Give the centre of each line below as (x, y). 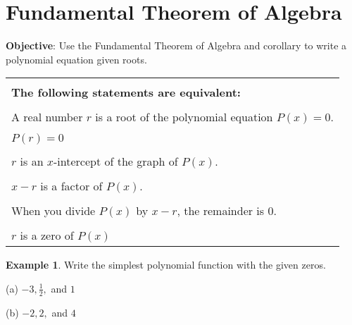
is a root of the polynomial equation (184, 117)
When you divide (54, 211)
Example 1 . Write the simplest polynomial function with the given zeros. (166, 265)
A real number (47, 117)
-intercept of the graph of (116, 161)
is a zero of (47, 235)
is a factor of (71, 186)
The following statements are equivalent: (126, 92)
